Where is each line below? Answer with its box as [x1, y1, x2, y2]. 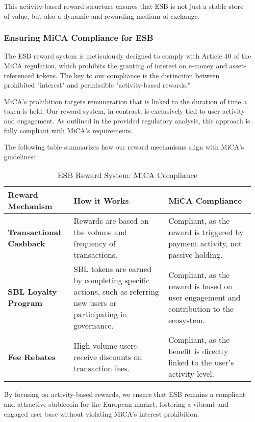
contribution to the [168, 302, 234, 314]
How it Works [74, 194, 129, 206]
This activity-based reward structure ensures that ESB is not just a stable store [4, 1, 244, 11]
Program [8, 297, 43, 309]
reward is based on [168, 280, 232, 292]
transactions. [74, 249, 118, 261]
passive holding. [168, 249, 223, 261]
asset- [229, 60, 246, 70]
